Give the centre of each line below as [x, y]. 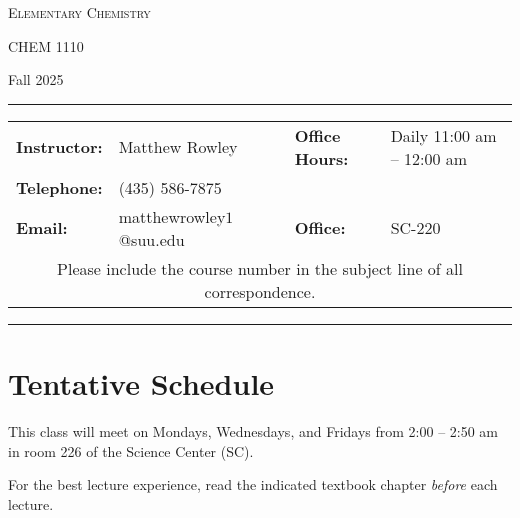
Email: [42, 228]
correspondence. [260, 291]
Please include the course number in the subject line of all [260, 268]
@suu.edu [151, 239]
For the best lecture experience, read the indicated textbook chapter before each [253, 484]
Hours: [321, 158]
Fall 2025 [36, 79]
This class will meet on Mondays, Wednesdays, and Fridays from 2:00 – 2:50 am [253, 430]
